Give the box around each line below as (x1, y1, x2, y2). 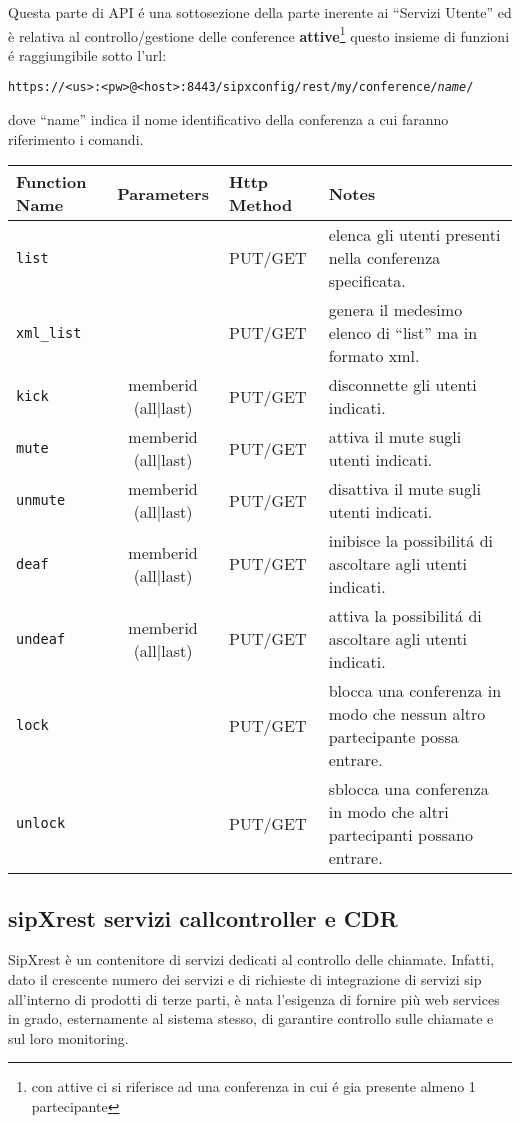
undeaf (16, 630, 66, 647)
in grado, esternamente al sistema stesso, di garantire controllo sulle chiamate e (8, 1008, 494, 1029)
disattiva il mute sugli (328, 477, 481, 501)
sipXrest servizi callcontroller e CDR (8, 902, 398, 933)
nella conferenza (328, 246, 441, 270)
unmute (16, 492, 66, 509)
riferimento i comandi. (8, 128, 144, 149)
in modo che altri (328, 800, 449, 824)
